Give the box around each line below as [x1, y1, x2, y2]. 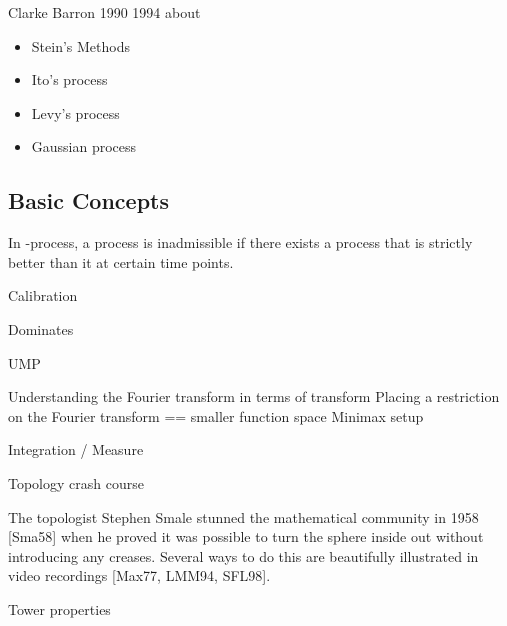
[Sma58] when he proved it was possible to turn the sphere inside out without [8, 526, 484, 547]
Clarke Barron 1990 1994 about [8, 2, 201, 22]
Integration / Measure [8, 439, 144, 460]
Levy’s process [31, 102, 120, 123]
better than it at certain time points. [8, 251, 234, 272]
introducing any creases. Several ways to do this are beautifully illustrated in [8, 545, 479, 566]
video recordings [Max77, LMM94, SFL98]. [8, 565, 271, 586]
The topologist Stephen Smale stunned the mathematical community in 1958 [8, 506, 479, 527]
